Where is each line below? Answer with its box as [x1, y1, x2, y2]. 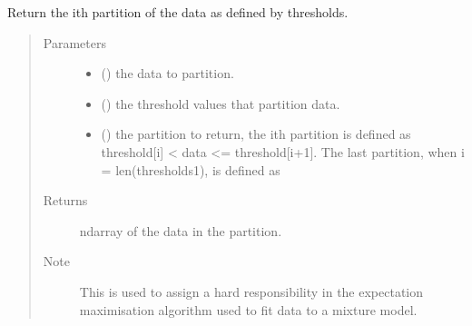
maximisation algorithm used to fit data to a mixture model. [79, 300, 418, 319]
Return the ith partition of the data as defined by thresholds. [7, 3, 349, 21]
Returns [43, 191, 88, 210]
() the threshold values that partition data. [101, 94, 340, 113]
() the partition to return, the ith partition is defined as [101, 124, 411, 143]
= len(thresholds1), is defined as [101, 160, 280, 179]
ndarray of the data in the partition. [79, 221, 282, 240]
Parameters [43, 33, 106, 52]
